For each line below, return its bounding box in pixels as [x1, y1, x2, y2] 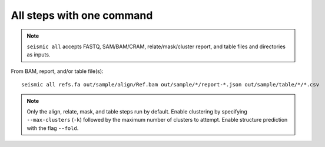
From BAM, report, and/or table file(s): [11, 68, 104, 75]
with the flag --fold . [26, 124, 79, 132]
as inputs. [26, 51, 51, 58]
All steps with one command [11, 9, 153, 22]
